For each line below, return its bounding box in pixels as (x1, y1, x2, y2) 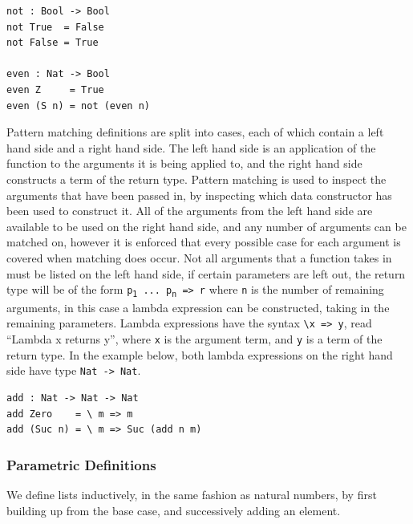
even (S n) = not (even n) (6, 100, 150, 112)
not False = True (6, 37, 99, 49)
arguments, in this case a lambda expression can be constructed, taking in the (6, 299, 390, 315)
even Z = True (6, 83, 104, 95)
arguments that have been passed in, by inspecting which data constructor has (6, 186, 392, 203)
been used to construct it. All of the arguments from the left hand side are (6, 202, 373, 219)
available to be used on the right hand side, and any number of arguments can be (6, 217, 407, 234)
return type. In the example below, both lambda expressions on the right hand (6, 346, 393, 363)
